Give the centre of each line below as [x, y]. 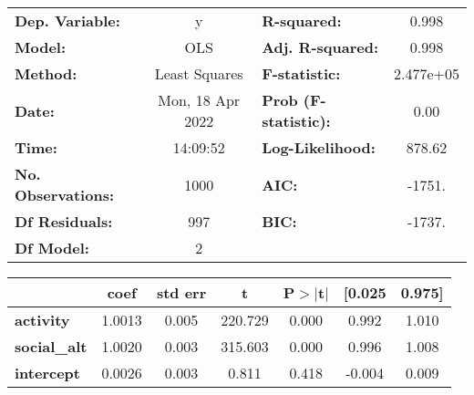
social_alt [51, 346]
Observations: [65, 195]
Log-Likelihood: [319, 147]
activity [42, 320]
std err [181, 292]
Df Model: [52, 248]
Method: [46, 73]
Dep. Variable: [67, 21]
